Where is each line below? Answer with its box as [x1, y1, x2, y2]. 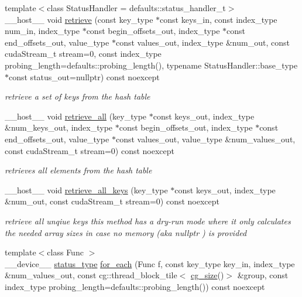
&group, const [237, 269, 289, 281]
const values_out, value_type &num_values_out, [115, 132, 296, 145]
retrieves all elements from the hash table [5, 164, 152, 176]
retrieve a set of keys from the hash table [5, 90, 150, 103]
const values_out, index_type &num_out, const [115, 36, 290, 48]
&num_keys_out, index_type [5, 121, 113, 134]
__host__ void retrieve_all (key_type [5, 110, 147, 122]
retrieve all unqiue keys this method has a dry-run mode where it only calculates [5, 214, 291, 227]
